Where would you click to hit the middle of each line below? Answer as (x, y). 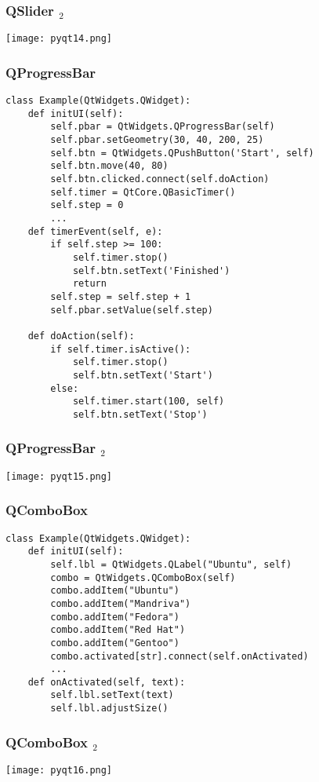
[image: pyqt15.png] (59, 476)
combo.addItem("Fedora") (115, 617)
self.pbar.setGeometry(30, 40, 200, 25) (157, 140)
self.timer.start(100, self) (149, 402)
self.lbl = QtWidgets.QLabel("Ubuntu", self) (171, 564)
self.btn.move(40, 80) (109, 166)
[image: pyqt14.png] (59, 39)
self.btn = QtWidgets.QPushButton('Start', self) (182, 153)
